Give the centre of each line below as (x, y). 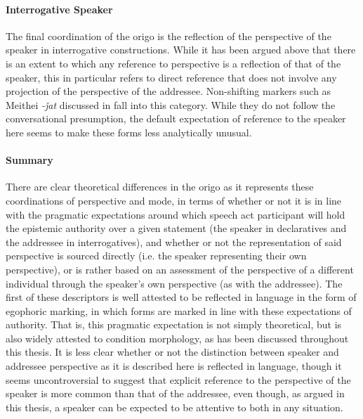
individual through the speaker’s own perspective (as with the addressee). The (174, 283)
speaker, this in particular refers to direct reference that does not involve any (171, 77)
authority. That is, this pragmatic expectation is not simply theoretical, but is (174, 324)
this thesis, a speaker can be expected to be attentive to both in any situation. (174, 407)
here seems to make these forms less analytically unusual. (129, 132)
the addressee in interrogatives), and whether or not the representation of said (174, 241)
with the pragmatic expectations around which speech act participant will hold (176, 214)
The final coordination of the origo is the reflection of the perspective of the (169, 36)
